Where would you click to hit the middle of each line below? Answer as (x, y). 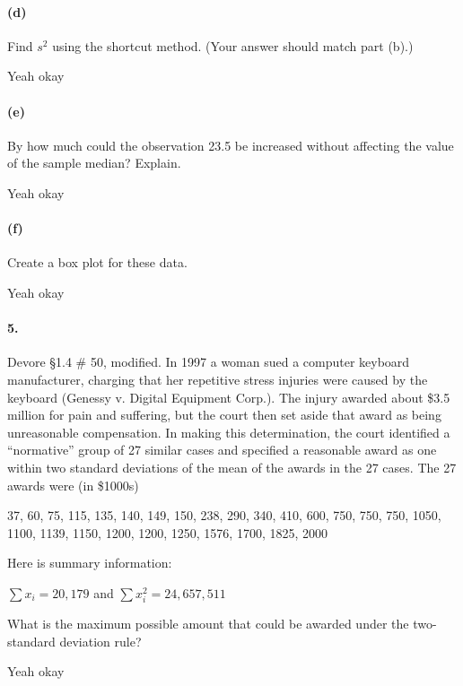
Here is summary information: (90, 563)
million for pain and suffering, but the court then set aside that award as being (224, 415)
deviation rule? (100, 641)
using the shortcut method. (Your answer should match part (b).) (233, 45)
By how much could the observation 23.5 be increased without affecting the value (231, 145)
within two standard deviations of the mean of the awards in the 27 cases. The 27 (232, 467)
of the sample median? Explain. (94, 163)
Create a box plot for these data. (97, 262)
